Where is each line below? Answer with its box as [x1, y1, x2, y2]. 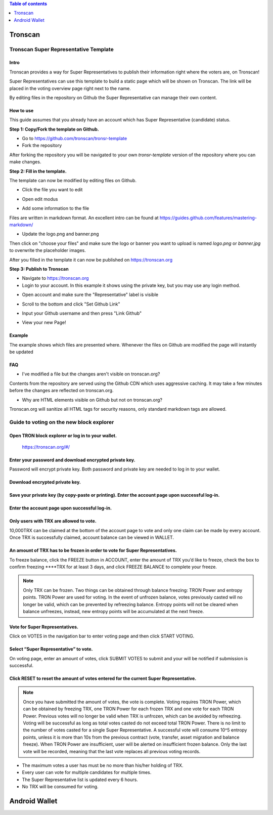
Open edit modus [22, 196, 58, 202]
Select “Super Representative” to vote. [9, 646, 93, 652]
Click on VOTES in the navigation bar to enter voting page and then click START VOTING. [9, 633, 195, 639]
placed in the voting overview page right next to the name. [9, 85, 131, 91]
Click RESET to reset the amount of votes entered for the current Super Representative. [9, 675, 197, 681]
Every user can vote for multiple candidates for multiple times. [22, 769, 152, 776]
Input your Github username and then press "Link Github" [22, 310, 142, 316]
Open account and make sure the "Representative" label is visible [22, 291, 159, 298]
